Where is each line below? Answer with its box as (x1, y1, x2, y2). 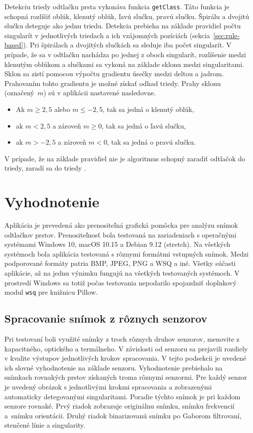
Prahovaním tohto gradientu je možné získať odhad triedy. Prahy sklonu (4, 78, 221, 88)
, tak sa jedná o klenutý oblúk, (103, 104, 194, 114)
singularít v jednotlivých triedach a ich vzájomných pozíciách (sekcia (4, 30, 210, 40)
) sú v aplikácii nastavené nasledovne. (43, 87, 156, 98)
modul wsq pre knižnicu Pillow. (4, 287, 98, 297)
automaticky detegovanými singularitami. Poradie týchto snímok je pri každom (4, 391, 241, 401)
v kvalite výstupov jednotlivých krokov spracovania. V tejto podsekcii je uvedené (4, 353, 246, 363)
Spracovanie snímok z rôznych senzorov (4, 311, 208, 326)
